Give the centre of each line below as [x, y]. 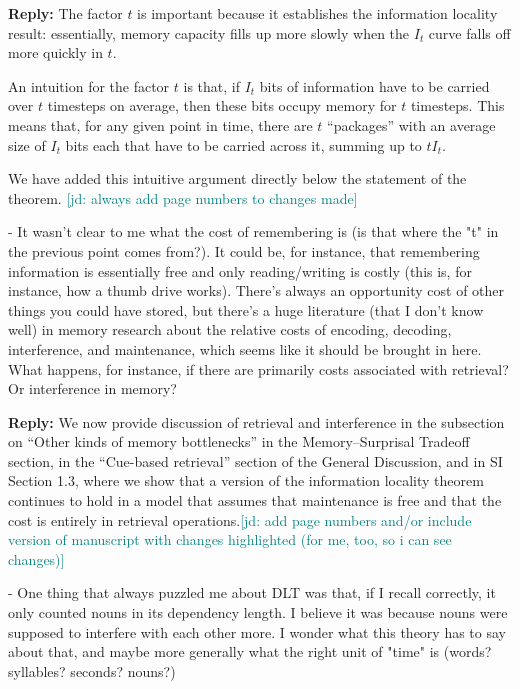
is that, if [211, 85]
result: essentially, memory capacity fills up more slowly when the [209, 32]
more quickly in [55, 52]
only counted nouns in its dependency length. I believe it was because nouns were [258, 612]
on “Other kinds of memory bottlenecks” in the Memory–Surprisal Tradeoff [239, 441]
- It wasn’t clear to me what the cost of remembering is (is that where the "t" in [253, 231]
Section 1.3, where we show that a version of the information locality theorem [246, 480]
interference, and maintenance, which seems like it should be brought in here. [245, 348]
